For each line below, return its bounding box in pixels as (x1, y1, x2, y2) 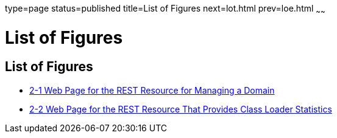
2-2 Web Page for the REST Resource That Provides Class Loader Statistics (29, 103, 332, 114)
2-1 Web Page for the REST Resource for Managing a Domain (29, 85, 275, 95)
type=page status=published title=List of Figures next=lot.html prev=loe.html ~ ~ (5, 3, 325, 16)
